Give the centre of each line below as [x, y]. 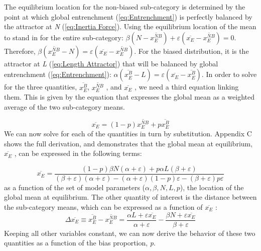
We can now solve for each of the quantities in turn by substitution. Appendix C [128, 133]
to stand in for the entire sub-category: [64, 37]
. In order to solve [229, 74]
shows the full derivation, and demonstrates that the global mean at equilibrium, [128, 143]
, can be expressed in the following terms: [78, 153]
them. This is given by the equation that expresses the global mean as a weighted [129, 97]
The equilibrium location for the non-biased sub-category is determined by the [125, 7]
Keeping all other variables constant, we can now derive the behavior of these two [130, 233]
